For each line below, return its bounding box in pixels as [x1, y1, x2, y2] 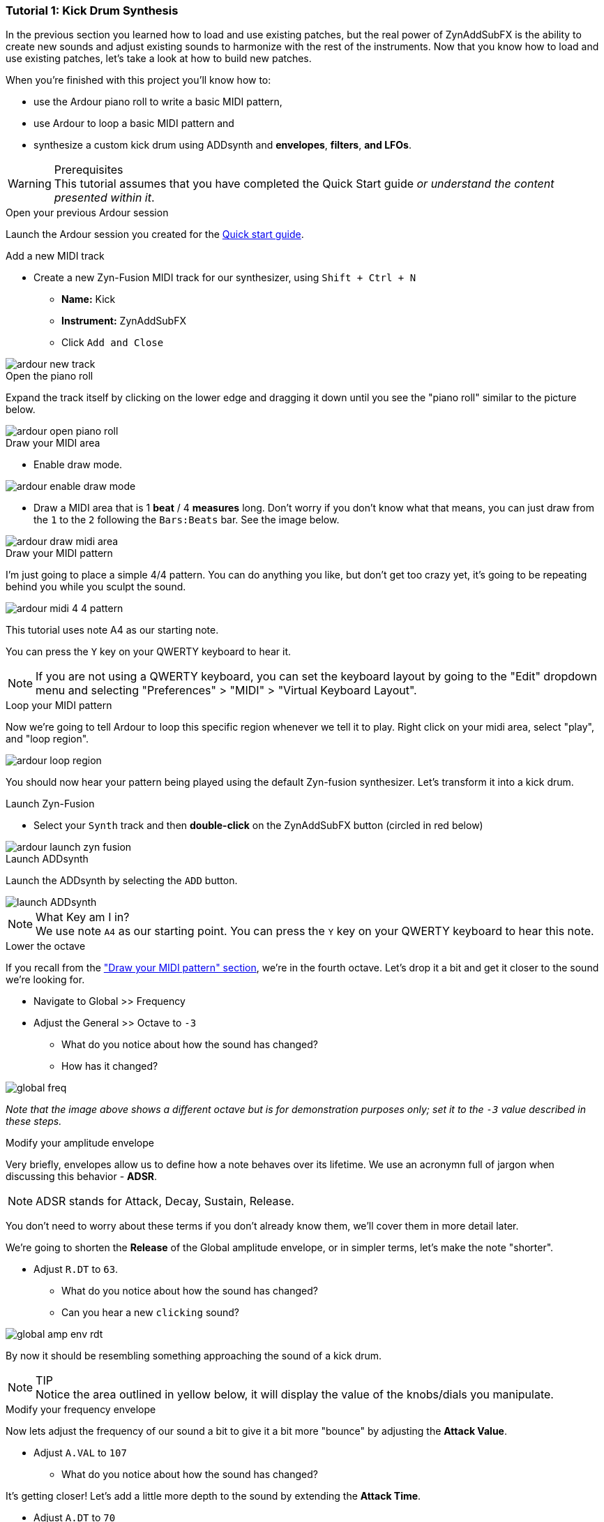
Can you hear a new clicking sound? [61, 1306, 239, 1319]
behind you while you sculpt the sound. [6, 581, 186, 593]
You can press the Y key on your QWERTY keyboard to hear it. [6, 646, 292, 658]
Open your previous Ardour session [6, 207, 169, 219]
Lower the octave [6, 940, 86, 953]
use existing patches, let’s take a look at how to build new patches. [6, 52, 312, 65]
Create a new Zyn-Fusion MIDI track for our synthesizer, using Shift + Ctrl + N [33, 271, 416, 284]
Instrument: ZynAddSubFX [61, 315, 187, 327]
